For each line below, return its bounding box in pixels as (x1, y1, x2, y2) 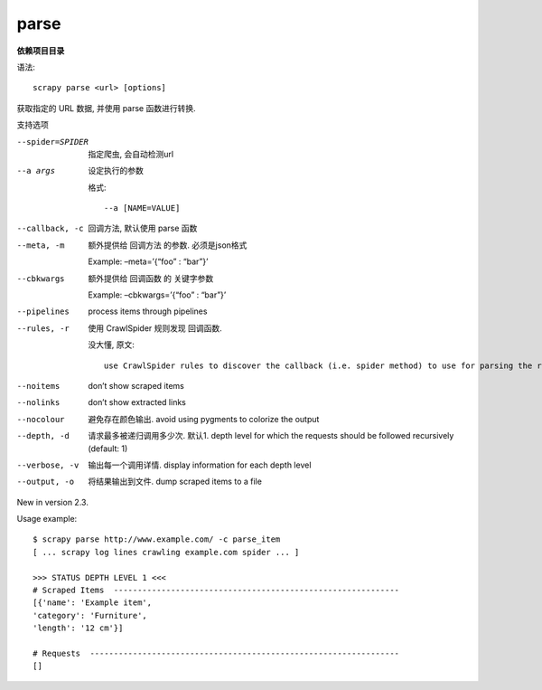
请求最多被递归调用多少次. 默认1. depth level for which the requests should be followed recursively (88, 430, 454, 441)
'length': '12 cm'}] (33, 623, 124, 633)
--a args (16, 165, 56, 176)
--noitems (16, 381, 61, 391)
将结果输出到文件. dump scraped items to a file (88, 476, 262, 487)
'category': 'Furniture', (33, 610, 148, 620)
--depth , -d (16, 430, 70, 441)
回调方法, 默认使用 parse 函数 (88, 222, 198, 234)
